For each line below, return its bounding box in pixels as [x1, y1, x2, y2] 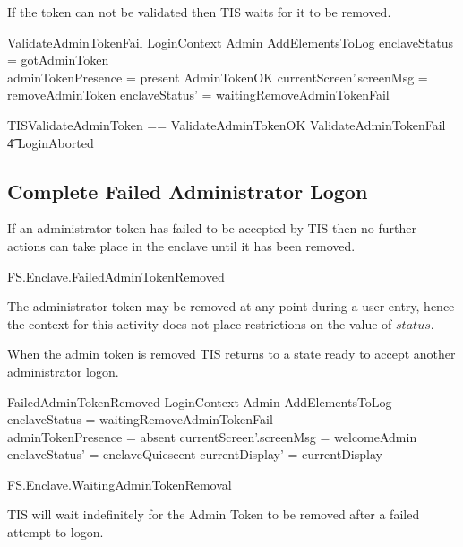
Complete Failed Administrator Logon [7, 177, 368, 204]
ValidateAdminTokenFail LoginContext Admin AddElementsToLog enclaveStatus [7, 32, 453, 51]
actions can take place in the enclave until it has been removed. [7, 236, 356, 255]
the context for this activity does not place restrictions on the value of [7, 314, 392, 333]
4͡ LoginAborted [7, 133, 94, 152]
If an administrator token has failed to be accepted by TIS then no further [7, 219, 416, 238]
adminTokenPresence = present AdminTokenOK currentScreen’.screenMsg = [7, 67, 428, 86]
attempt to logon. [7, 523, 104, 542]
